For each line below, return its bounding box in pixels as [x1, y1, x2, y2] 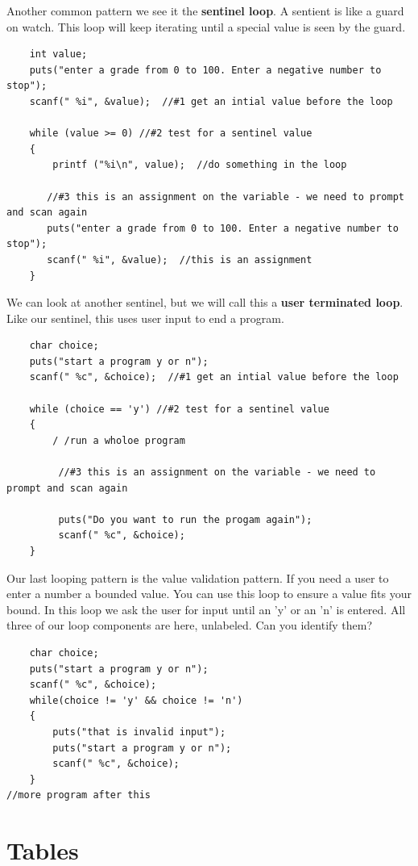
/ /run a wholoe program [52, 434, 185, 446]
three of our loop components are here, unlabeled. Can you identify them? [6, 617, 373, 634]
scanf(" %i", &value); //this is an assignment [47, 253, 312, 266]
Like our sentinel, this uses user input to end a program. [6, 309, 284, 326]
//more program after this [6, 789, 151, 801]
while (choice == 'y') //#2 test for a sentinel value [29, 403, 329, 415]
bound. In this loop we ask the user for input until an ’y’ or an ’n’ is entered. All [6, 600, 406, 617]
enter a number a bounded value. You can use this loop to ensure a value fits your [6, 585, 412, 602]
